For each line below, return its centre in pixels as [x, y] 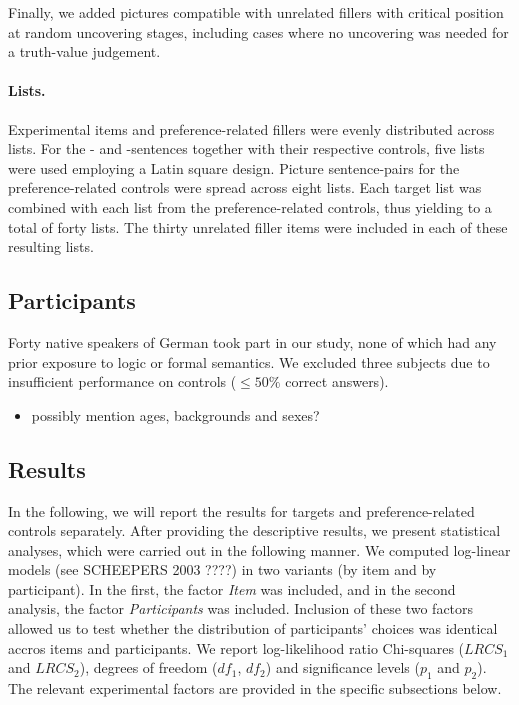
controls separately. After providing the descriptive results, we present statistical [254, 530]
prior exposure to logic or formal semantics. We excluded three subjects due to [249, 361]
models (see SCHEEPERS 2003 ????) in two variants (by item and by [222, 569]
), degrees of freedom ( [148, 667]
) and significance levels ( [342, 667]
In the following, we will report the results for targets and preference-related [241, 510]
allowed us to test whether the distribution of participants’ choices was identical [253, 628]
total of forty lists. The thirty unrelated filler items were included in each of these [258, 226]
